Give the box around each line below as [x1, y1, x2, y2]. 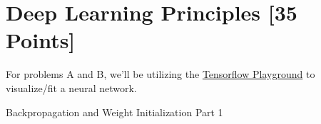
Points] [6, 26, 76, 55]
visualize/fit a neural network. [6, 80, 137, 95]
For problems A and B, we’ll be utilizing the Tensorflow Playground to [6, 67, 315, 81]
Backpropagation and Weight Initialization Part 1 [6, 104, 223, 119]
